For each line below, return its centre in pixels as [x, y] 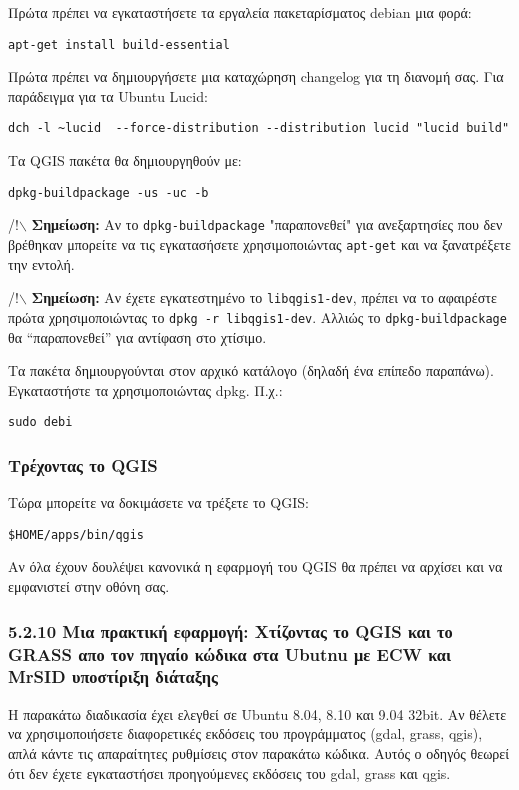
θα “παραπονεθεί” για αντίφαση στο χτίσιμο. [137, 336]
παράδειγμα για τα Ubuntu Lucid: [108, 95]
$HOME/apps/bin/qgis [76, 534]
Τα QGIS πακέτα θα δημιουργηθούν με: [125, 160]
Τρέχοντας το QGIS [83, 464]
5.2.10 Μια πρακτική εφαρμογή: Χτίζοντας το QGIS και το [230, 630]
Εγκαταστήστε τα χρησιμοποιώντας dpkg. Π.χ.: [145, 389]
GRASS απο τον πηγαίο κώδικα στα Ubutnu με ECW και [230, 653]
